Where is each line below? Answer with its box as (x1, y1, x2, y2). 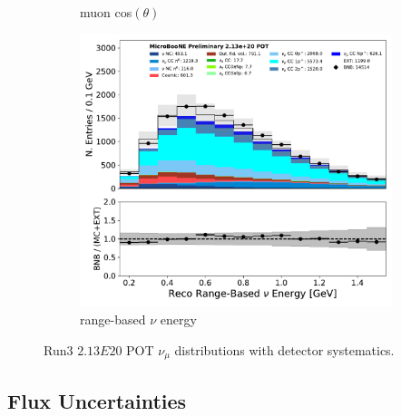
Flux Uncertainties (7, 386, 187, 414)
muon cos (80, 3, 132, 21)
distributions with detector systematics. (174, 340, 395, 359)
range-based (80, 310, 146, 329)
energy (160, 310, 197, 329)
